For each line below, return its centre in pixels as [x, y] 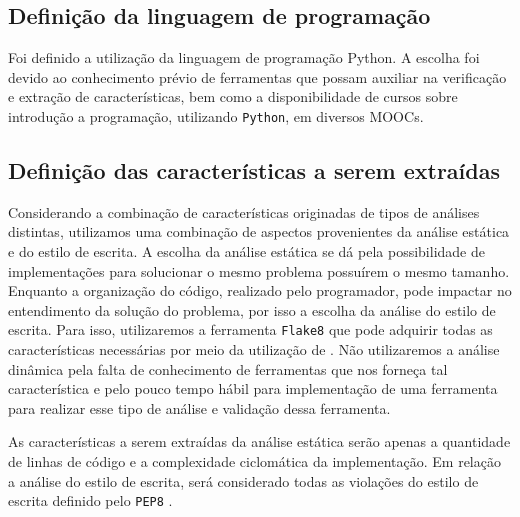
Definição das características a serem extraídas [254, 170]
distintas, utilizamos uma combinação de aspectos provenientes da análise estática [259, 231]
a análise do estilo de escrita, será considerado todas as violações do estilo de [243, 480]
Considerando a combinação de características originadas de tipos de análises [244, 211]
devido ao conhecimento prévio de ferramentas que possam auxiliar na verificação [257, 76]
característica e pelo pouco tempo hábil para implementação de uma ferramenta [253, 388]
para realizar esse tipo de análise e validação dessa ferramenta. [199, 407]
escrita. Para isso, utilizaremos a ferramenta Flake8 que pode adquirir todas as [250, 329]
